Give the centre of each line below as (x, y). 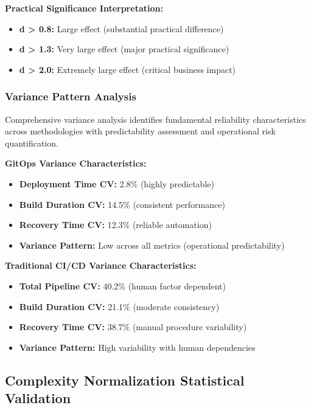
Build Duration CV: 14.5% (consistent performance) (122, 204)
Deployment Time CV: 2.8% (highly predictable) (117, 183)
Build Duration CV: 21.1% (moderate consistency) (119, 306)
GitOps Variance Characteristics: (76, 163)
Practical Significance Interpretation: (84, 8)
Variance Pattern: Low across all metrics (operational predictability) (152, 245)
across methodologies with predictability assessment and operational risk (140, 131)
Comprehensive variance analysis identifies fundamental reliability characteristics (155, 119)
